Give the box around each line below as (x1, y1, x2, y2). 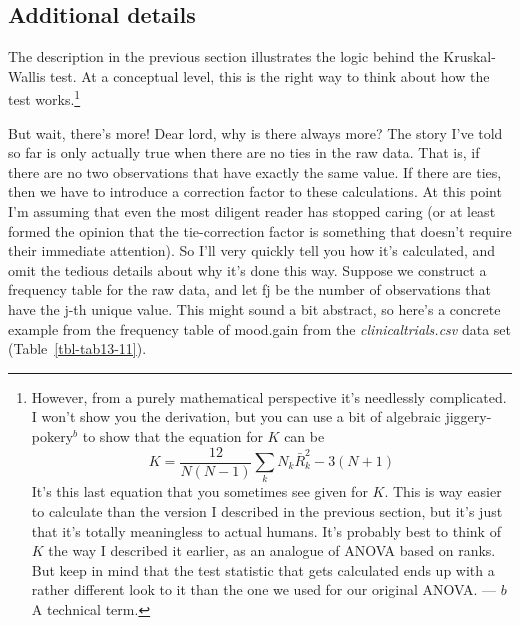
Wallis (8, 65, 46, 86)
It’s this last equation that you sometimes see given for (31, 481, 368, 502)
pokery (31, 425, 74, 446)
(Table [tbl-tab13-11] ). (8, 338, 147, 359)
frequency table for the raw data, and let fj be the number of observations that (8, 279, 491, 300)
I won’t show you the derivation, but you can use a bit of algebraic (31, 406, 441, 427)
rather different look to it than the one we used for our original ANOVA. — (31, 579, 497, 600)
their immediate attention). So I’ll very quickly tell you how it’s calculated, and (8, 240, 496, 261)
